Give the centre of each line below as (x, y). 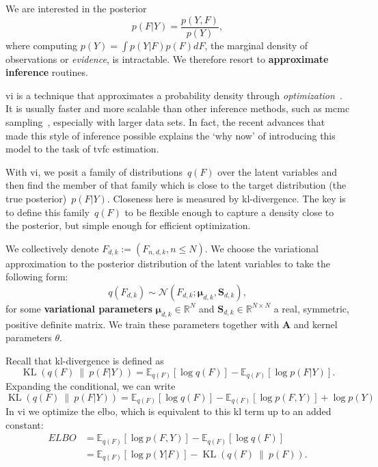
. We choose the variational (261, 248)
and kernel (315, 324)
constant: (25, 424)
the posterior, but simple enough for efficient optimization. (128, 225)
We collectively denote (52, 248)
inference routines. (47, 72)
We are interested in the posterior (76, 8)
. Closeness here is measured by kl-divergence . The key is (226, 198)
